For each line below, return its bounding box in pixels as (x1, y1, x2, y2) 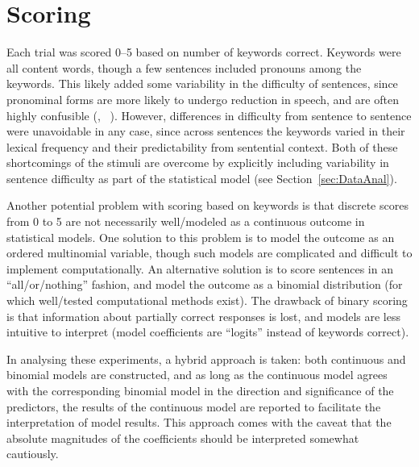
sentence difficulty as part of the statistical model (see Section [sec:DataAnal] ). (6, 169, 397, 186)
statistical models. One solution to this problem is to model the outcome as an (6, 228, 395, 245)
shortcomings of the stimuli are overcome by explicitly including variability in (6, 154, 389, 171)
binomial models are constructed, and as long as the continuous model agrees (6, 366, 388, 383)
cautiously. (6, 445, 59, 462)
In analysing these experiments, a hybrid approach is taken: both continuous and (6, 350, 406, 367)
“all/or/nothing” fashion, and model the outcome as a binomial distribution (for (6, 276, 403, 293)
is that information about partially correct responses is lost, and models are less (6, 307, 400, 324)
